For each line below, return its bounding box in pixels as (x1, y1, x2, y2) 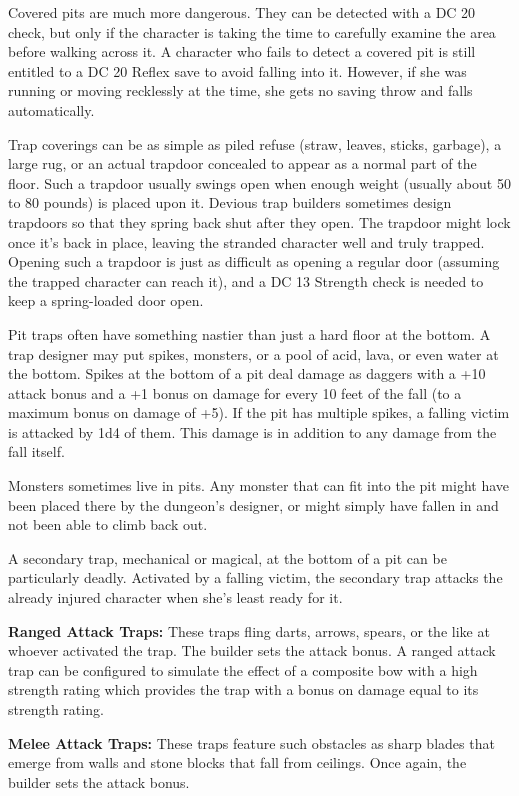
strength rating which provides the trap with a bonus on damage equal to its (8, 679, 479, 700)
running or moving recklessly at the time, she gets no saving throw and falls (8, 80, 473, 101)
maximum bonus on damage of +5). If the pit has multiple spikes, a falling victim (8, 402, 510, 423)
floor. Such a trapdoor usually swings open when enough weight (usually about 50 (8, 172, 511, 193)
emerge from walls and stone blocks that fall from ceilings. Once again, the (8, 752, 467, 773)
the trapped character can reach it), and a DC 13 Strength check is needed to (8, 270, 484, 291)
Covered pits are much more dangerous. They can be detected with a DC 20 (8, 2, 476, 22)
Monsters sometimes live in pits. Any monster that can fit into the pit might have (8, 475, 510, 496)
